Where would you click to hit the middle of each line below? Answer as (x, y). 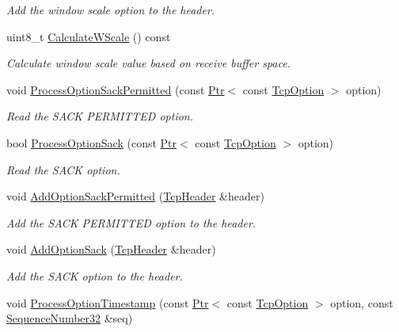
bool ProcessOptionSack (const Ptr (92, 142)
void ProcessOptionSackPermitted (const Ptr (116, 89)
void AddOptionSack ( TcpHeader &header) (111, 249)
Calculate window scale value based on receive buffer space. (148, 63)
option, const (362, 302)
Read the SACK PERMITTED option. (100, 116)
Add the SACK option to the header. (95, 275)
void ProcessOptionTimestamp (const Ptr (108, 302)
